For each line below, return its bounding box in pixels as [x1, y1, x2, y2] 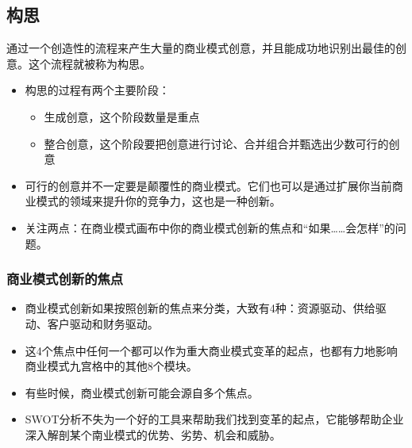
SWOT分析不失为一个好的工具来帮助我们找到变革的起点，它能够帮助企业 [25, 411, 404, 427]
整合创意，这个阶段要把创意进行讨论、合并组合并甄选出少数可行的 [44, 135, 389, 151]
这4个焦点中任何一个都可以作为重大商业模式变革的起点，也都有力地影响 [25, 342, 398, 358]
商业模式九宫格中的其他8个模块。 [25, 358, 198, 374]
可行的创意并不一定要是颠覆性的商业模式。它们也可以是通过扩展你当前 [25, 177, 392, 193]
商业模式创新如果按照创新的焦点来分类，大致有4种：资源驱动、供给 [25, 300, 375, 316]
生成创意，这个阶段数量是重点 [44, 108, 200, 124]
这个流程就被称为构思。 [28, 55, 151, 71]
